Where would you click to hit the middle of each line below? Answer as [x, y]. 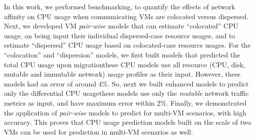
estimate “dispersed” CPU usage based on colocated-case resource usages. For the [127, 45]
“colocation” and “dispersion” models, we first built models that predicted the [122, 54]
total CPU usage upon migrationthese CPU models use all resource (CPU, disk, [125, 64]
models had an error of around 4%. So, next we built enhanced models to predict [127, 83]
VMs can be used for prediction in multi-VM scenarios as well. [99, 131]
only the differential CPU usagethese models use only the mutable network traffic [127, 93]
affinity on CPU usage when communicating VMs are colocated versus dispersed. [126, 16]
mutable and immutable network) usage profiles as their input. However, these [122, 74]
